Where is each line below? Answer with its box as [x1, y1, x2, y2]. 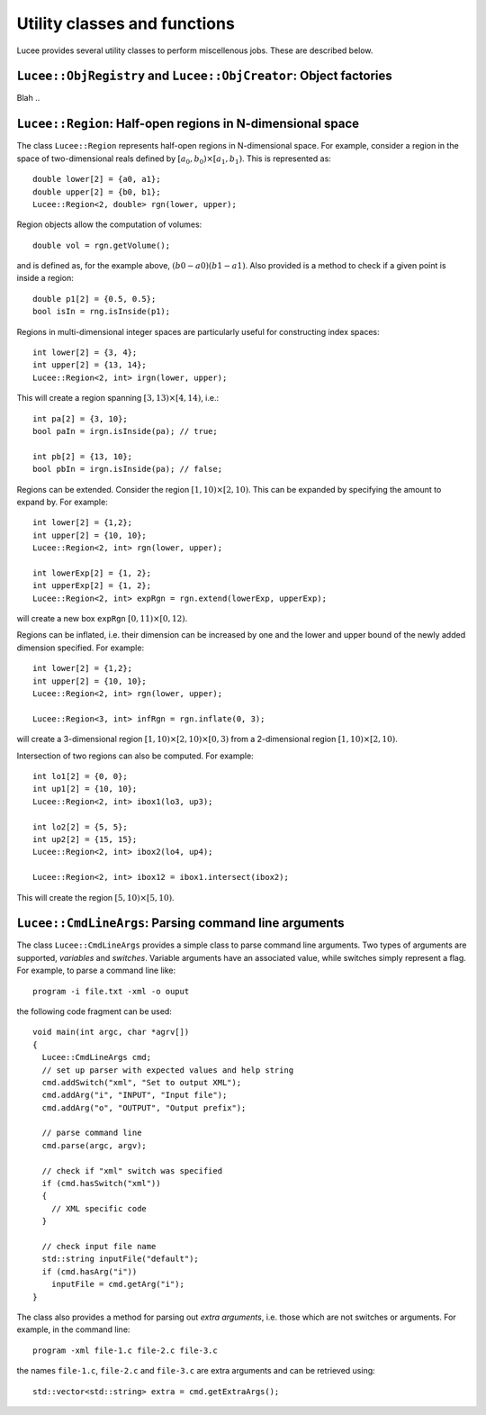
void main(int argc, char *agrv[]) [32, 1027, 190, 1038]
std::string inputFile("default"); [41, 1254, 200, 1265]
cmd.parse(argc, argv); [41, 1140, 148, 1150]
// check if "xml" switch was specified [41, 1166, 223, 1175]
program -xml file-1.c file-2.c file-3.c [32, 1345, 218, 1356]
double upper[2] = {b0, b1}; [32, 186, 161, 197]
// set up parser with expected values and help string [41, 1065, 294, 1075]
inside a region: [16, 273, 74, 284]
